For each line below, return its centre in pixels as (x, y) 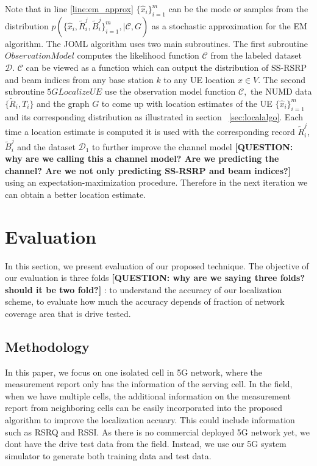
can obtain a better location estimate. (76, 194)
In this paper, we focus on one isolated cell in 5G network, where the (134, 372)
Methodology (47, 346)
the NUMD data (281, 91)
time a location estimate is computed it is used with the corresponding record (150, 132)
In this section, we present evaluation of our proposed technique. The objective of (157, 265)
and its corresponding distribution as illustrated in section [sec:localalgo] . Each (154, 116)
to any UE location (199, 79)
